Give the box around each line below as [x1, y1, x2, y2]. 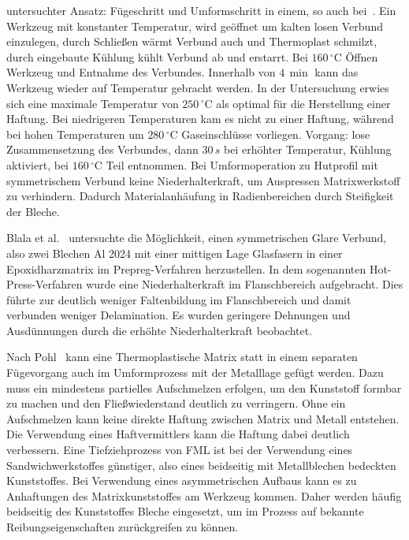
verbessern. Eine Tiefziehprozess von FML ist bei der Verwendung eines [6, 441, 353, 458]
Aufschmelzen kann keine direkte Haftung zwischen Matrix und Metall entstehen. [6, 410, 400, 426]
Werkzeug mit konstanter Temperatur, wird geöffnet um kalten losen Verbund [6, 17, 383, 34]
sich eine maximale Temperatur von [6, 95, 179, 111]
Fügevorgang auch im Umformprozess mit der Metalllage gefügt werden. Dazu [6, 364, 384, 381]
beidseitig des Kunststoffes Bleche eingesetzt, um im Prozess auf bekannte [6, 503, 364, 520]
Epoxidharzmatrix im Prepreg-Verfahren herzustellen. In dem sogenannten [6, 260, 366, 277]
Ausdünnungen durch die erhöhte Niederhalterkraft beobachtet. [6, 322, 313, 338]
